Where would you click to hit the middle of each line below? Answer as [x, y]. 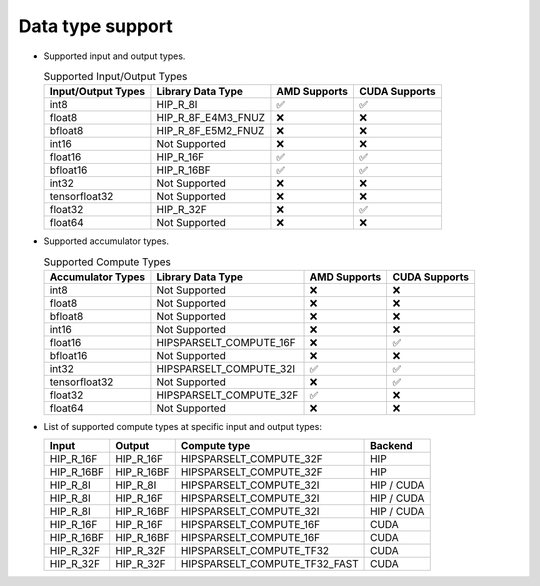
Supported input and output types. [114, 56]
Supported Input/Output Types [115, 77]
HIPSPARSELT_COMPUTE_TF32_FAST [269, 564]
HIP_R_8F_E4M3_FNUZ [210, 118]
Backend [391, 446]
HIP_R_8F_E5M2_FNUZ [210, 131]
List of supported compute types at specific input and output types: [182, 427]
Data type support [96, 26]
